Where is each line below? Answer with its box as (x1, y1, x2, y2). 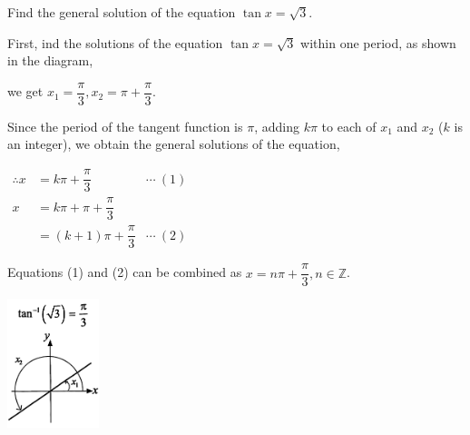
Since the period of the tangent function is (7, 116, 243, 135)
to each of (321, 116, 377, 135)
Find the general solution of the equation (7, 3, 236, 21)
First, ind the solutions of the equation (7, 33, 223, 52)
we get (7, 82, 44, 101)
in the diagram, (7, 51, 93, 70)
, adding (254, 116, 299, 135)
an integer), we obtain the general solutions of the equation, (7, 134, 340, 153)
